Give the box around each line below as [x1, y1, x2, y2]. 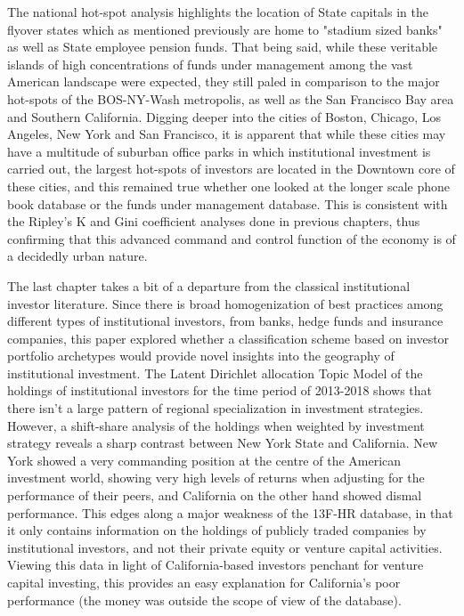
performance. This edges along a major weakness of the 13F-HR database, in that [7, 503, 453, 522]
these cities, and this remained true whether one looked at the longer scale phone [7, 176, 451, 195]
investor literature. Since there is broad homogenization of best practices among [7, 294, 444, 312]
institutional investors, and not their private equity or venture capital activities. [7, 538, 443, 556]
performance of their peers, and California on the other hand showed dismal [7, 486, 422, 505]
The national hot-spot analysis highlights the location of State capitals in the [7, 3, 428, 20]
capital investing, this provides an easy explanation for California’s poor [7, 573, 401, 591]
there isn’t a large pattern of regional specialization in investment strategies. [7, 399, 424, 417]
